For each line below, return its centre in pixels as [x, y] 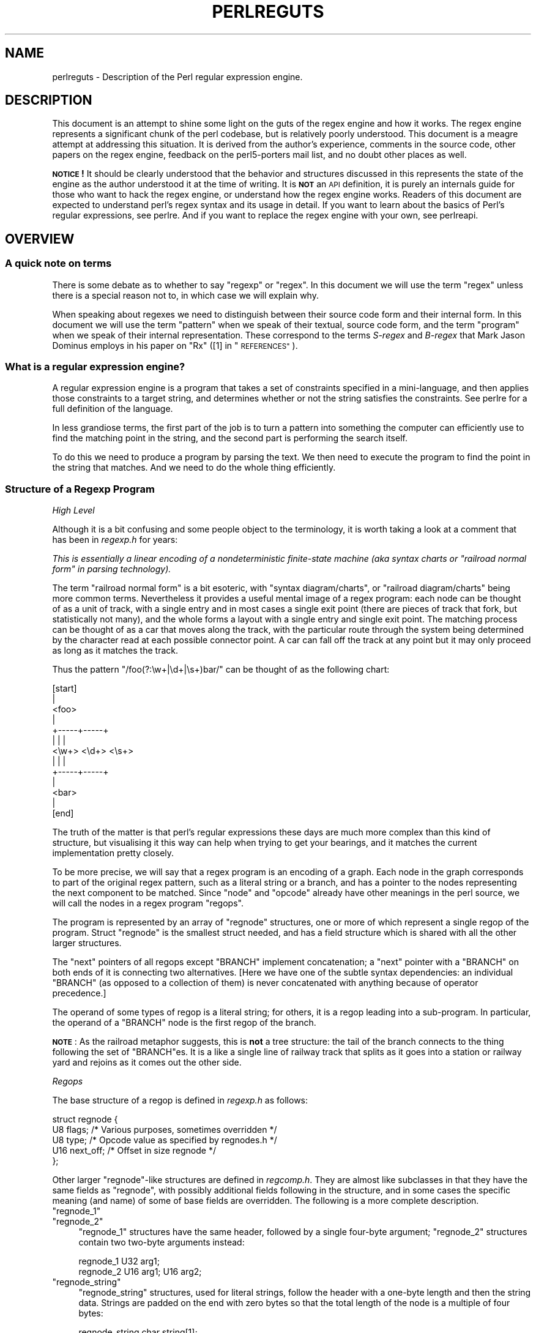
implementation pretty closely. [113, 853]
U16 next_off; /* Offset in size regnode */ [134, 1151]
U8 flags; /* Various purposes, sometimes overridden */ [165, 1130]
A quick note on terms [58, 263]
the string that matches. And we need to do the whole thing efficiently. [194, 468]
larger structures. [87, 943]
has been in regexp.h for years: [115, 540]
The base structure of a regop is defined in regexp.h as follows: [180, 1100]
